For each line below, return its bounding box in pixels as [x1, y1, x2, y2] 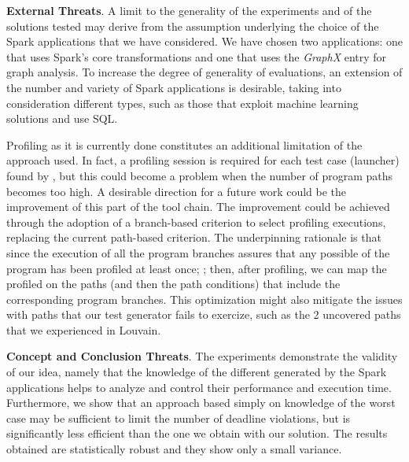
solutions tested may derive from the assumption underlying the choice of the [6, 17, 379, 34]
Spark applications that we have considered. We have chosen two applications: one [6, 33, 403, 50]
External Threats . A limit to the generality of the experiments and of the [6, 2, 372, 18]
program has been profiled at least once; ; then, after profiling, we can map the [6, 260, 387, 276]
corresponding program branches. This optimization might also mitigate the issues [6, 290, 403, 307]
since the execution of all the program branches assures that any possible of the [6, 244, 390, 261]
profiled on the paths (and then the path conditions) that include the [6, 275, 341, 292]
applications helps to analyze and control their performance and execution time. [6, 379, 392, 395]
